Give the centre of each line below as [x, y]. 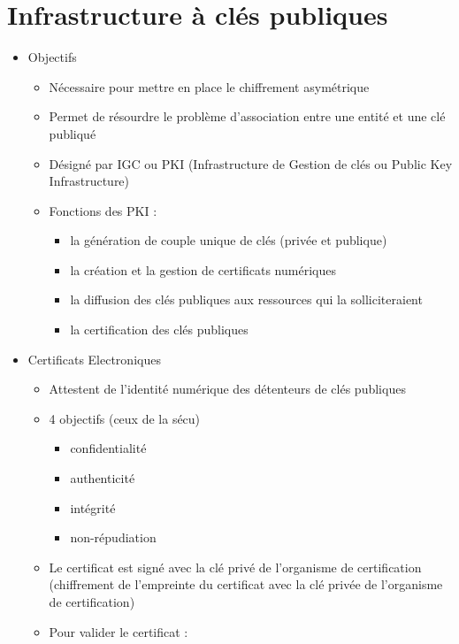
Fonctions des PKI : [103, 210]
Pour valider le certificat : [119, 631]
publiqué [73, 133]
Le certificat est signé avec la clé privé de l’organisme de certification [235, 567]
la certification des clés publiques [159, 330]
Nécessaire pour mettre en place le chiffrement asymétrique [209, 86]
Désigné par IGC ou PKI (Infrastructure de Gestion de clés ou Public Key [251, 163]
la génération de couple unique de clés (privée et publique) [229, 240]
